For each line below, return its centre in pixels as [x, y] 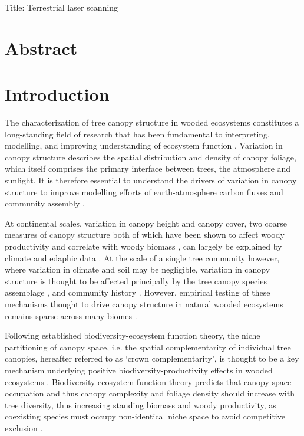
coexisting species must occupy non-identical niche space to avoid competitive [145, 416]
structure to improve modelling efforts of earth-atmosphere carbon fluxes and [144, 191]
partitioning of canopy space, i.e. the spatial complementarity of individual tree [148, 347]
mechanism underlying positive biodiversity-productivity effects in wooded [139, 370]
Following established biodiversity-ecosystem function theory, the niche [133, 335]
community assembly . [45, 203]
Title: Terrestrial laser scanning [62, 7]
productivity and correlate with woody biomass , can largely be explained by [143, 246]
